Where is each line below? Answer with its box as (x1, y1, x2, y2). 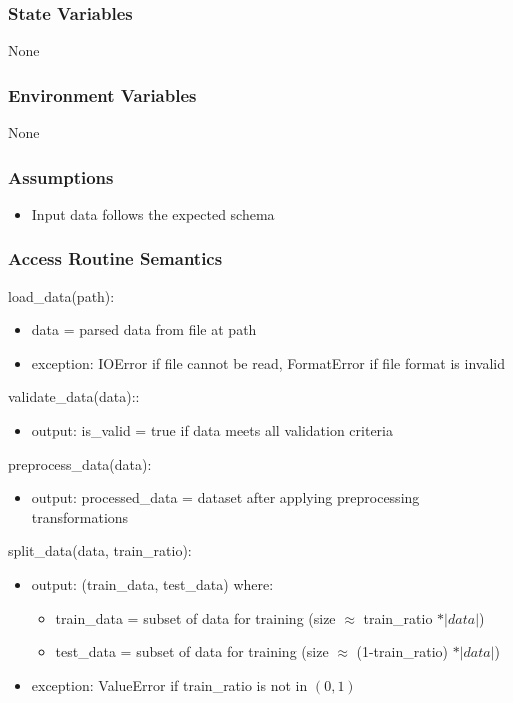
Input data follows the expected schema (31, 203, 275, 224)
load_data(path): (8, 285, 115, 306)
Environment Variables (8, 82, 197, 107)
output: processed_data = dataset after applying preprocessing (31, 487, 420, 508)
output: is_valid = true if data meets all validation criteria (31, 420, 393, 441)
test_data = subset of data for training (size (55, 641, 329, 662)
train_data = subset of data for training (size (55, 607, 336, 628)
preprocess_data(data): (8, 453, 152, 474)
